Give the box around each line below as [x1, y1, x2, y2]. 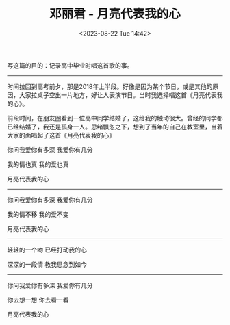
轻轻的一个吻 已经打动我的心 [7, 246, 87, 254]
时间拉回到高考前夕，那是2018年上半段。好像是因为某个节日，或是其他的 [7, 82, 213, 90]
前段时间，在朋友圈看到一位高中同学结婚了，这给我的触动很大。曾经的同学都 [7, 114, 223, 122]
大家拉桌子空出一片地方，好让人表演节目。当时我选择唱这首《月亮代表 [18, 90, 217, 99]
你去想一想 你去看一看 [7, 296, 69, 304]
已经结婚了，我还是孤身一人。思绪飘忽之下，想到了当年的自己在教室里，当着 [7, 122, 223, 131]
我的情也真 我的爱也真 [7, 160, 69, 168]
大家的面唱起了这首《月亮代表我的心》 [7, 131, 115, 139]
